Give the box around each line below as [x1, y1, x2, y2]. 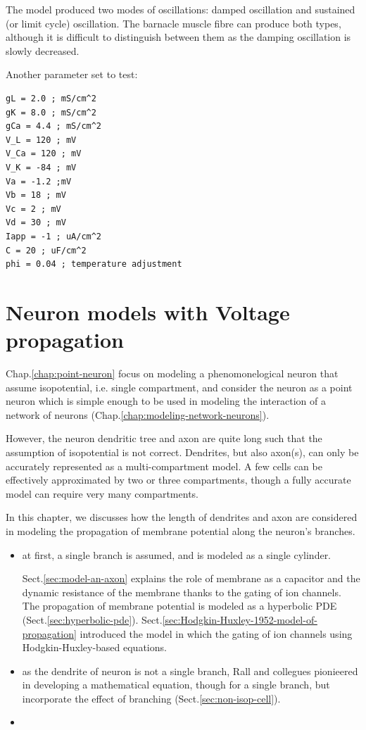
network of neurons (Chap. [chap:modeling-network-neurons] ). [6, 407, 270, 422]
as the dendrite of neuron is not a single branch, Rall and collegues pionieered [22, 663, 358, 678]
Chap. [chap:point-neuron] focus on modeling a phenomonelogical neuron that [6, 366, 339, 380]
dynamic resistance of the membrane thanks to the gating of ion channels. [22, 584, 341, 599]
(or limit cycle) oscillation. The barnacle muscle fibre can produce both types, [6, 15, 341, 30]
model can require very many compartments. [6, 486, 198, 501]
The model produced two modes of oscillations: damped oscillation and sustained [6, 2, 355, 16]
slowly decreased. [6, 43, 80, 58]
